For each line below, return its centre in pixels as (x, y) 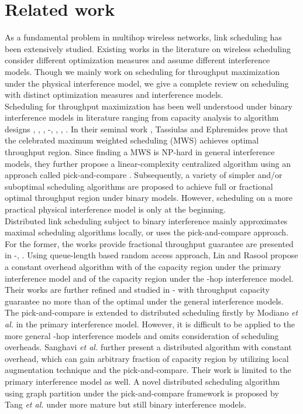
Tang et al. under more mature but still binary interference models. (126, 404)
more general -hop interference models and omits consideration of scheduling (142, 335)
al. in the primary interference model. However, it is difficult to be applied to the (150, 324)
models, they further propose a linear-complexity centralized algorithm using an (148, 163)
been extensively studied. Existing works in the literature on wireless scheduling (148, 48)
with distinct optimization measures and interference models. (114, 95)
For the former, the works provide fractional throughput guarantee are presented (149, 243)
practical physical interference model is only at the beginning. (115, 209)
